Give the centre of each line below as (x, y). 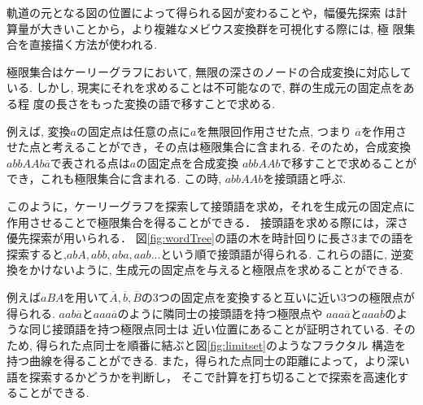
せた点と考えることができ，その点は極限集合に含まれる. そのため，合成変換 (209, 147)
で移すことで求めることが (348, 162)
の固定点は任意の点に (133, 131)
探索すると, (37, 253)
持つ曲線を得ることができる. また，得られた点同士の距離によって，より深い (208, 361)
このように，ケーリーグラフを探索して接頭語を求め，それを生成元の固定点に (211, 205)
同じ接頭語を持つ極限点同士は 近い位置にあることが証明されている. (209, 329)
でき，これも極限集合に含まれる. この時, (114, 179)
